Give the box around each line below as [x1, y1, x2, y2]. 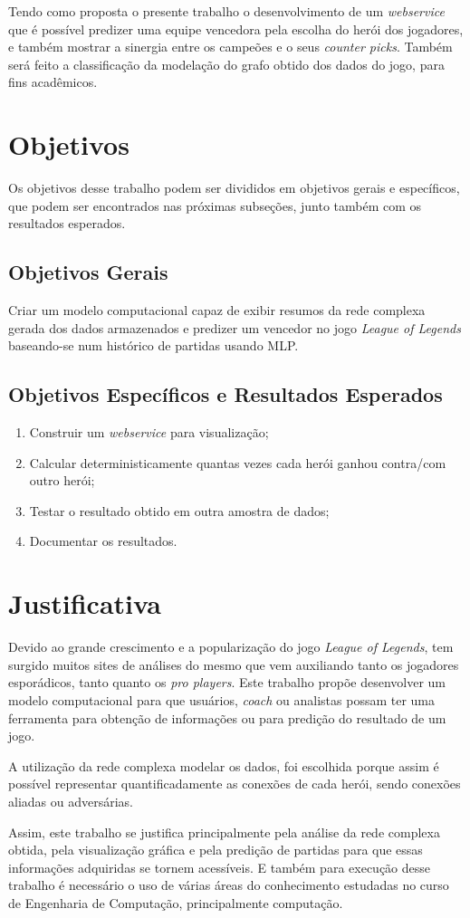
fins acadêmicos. [8, 72, 98, 91]
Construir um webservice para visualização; [29, 423, 269, 442]
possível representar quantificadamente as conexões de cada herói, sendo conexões [8, 774, 461, 793]
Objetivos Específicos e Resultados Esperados [8, 380, 443, 408]
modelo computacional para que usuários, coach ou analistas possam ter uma [8, 690, 435, 709]
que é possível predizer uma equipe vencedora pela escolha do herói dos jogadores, [8, 19, 464, 38]
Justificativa [8, 585, 161, 622]
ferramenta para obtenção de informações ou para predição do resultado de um [8, 708, 446, 727]
